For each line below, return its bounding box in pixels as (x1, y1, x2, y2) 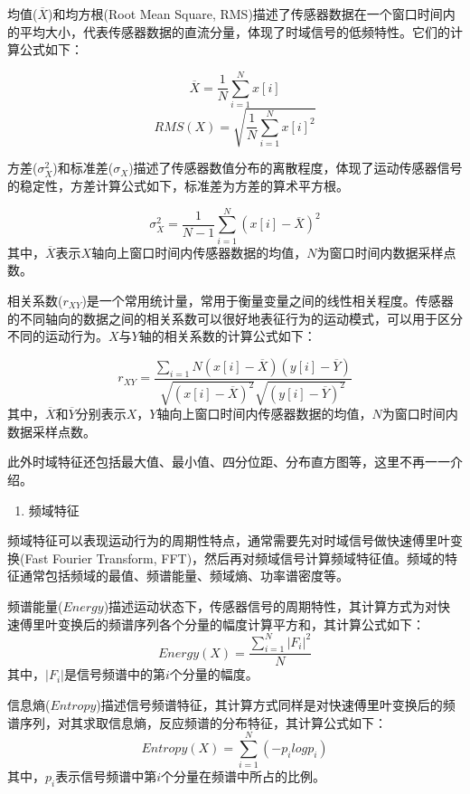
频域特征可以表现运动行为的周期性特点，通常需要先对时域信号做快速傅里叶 (7, 531, 450, 550)
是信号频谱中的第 (63, 665, 165, 684)
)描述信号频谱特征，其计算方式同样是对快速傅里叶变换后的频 (96, 695, 456, 714)
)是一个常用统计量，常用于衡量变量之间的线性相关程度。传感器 (81, 290, 454, 309)
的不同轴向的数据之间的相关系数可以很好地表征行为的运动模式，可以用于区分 (7, 308, 463, 327)
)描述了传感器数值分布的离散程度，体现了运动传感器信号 (128, 158, 463, 177)
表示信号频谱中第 (55, 767, 157, 786)
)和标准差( (52, 158, 114, 177)
